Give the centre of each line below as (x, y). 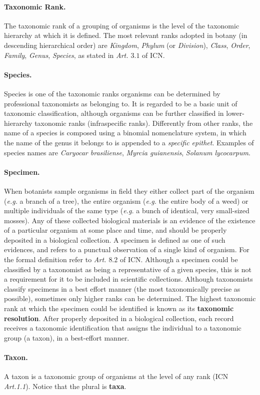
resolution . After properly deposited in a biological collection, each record (119, 318)
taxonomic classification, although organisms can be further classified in (114, 113)
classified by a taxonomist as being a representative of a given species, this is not (128, 269)
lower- (235, 113)
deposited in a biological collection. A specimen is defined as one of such (115, 239)
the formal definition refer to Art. (55, 259)
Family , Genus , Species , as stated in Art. (66, 55)
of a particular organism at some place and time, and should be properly (115, 230)
